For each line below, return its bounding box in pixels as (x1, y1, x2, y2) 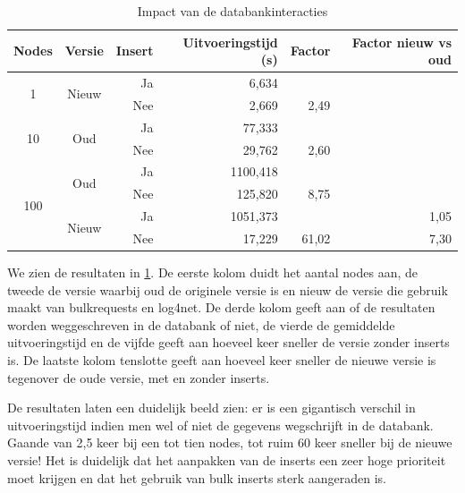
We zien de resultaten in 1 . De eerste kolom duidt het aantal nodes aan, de (7, 263, 418, 282)
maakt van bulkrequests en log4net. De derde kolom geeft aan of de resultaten (7, 298, 435, 317)
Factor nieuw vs (351, 32, 452, 51)
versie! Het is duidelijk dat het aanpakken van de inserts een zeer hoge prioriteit (7, 450, 446, 469)
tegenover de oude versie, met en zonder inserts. (7, 368, 270, 387)
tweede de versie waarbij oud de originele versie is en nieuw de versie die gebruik (7, 280, 448, 299)
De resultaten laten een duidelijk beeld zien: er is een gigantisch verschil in (7, 398, 416, 417)
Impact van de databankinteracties (137, 2, 328, 20)
